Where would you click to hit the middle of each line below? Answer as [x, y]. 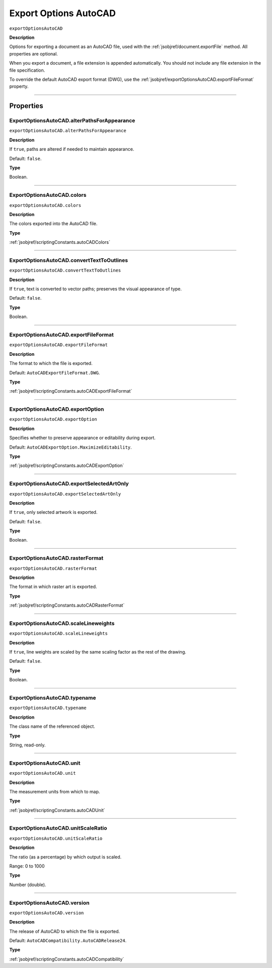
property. [19, 86]
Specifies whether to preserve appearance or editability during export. [82, 438]
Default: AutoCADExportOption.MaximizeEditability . [71, 447]
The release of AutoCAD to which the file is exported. [65, 931]
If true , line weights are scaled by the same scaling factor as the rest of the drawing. [98, 652]
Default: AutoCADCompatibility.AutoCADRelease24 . [68, 941]
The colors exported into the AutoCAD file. [53, 224]
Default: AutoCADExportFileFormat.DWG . [55, 372]
